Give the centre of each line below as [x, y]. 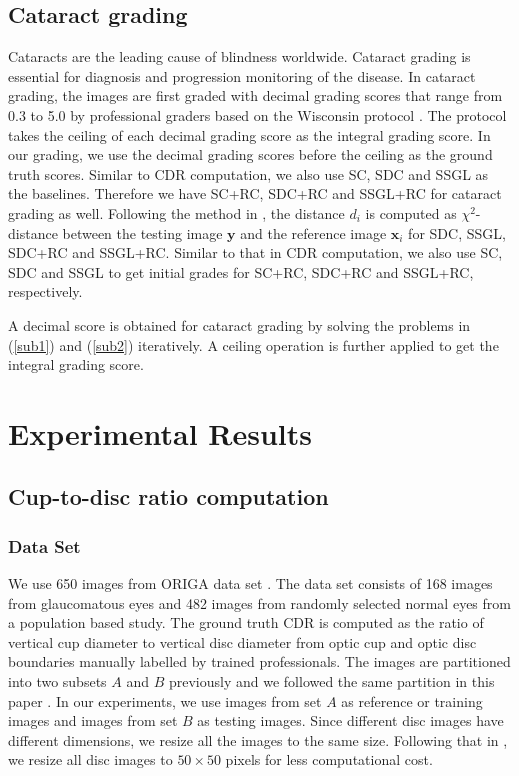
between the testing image [142, 232]
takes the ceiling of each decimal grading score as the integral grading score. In [249, 134]
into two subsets [57, 681]
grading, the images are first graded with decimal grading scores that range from [255, 95]
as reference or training [412, 700]
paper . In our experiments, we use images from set [165, 700]
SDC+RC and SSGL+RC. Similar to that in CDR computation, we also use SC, [255, 252]
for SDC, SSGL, [457, 232]
